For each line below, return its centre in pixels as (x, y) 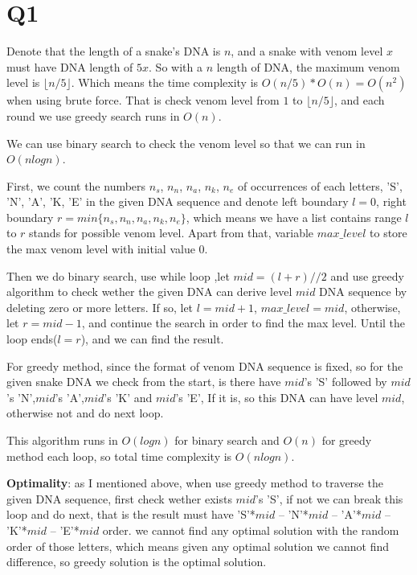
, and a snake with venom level (307, 51)
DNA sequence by (363, 292)
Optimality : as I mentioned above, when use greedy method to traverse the (195, 483)
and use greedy (367, 275)
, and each (360, 100)
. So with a (176, 66)
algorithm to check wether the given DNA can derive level (149, 292)
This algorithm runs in (62, 440)
